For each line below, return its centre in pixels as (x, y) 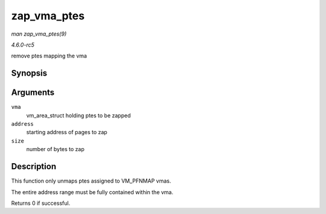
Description (34, 167)
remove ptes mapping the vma (49, 56)
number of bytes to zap (55, 149)
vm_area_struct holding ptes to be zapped (78, 115)
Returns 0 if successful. (41, 203)
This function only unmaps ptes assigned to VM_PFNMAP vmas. (91, 181)
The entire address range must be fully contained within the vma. (92, 192)
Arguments (33, 93)
